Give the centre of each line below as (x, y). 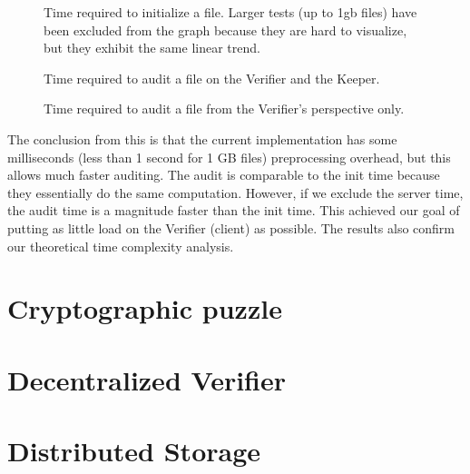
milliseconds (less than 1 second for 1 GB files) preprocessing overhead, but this (229, 157)
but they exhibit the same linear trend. (152, 48)
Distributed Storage (134, 451)
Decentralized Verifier (147, 379)
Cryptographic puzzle (145, 308)
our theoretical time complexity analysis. (121, 246)
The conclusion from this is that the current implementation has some (202, 138)
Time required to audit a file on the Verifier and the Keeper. (212, 78)
